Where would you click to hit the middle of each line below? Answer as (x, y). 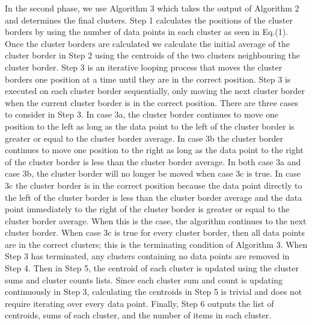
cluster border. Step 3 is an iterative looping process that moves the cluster (144, 67)
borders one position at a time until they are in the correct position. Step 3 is (148, 79)
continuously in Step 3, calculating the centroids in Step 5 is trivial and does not (154, 292)
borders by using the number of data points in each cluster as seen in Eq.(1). (146, 32)
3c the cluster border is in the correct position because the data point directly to (154, 185)
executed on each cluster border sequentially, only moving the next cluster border (155, 91)
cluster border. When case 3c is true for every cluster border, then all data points (155, 232)
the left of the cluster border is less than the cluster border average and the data (154, 197)
